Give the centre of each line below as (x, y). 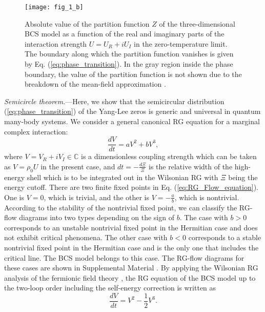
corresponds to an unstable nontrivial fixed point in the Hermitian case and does (131, 227)
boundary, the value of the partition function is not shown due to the (133, 74)
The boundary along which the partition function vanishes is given (129, 54)
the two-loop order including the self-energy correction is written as (110, 288)
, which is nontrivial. (207, 197)
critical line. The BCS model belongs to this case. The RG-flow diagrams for (124, 257)
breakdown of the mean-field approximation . (95, 84)
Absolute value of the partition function (87, 23)
